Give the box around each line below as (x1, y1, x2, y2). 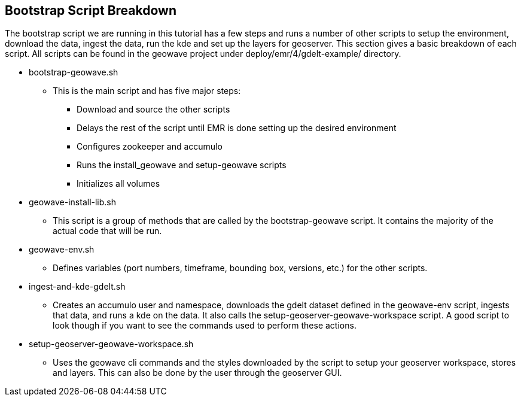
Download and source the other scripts (77, 104, 230, 115)
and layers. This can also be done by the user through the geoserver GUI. (53, 367, 342, 378)
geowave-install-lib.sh (29, 197, 117, 208)
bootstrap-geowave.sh (29, 67, 118, 78)
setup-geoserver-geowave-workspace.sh (29, 339, 194, 350)
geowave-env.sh (29, 244, 95, 255)
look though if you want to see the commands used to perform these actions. (53, 320, 357, 331)
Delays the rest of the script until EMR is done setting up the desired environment (77, 123, 397, 133)
